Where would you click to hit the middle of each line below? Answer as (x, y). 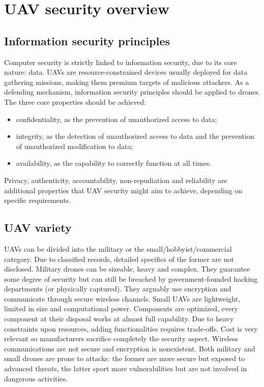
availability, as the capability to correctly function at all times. (114, 163)
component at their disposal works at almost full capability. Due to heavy (119, 319)
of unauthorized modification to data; (75, 146)
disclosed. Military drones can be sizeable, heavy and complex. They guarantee (127, 269)
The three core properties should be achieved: (75, 101)
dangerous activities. (36, 378)
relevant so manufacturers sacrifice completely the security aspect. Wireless (121, 338)
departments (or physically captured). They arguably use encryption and (118, 289)
